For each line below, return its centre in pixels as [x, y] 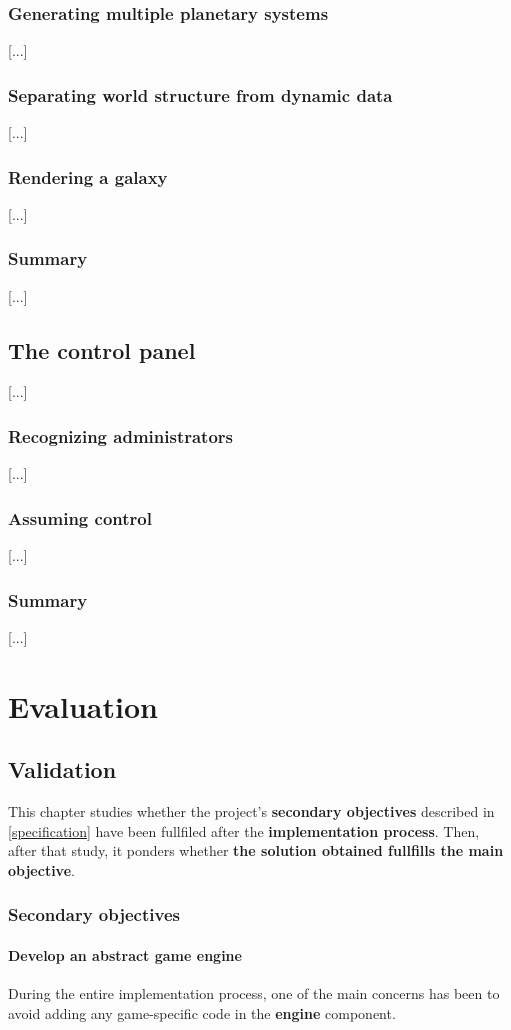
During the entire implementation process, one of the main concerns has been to [254, 993]
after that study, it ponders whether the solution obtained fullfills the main [256, 850]
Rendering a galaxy [88, 176]
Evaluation [83, 705]
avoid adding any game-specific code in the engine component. [202, 1012]
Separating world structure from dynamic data [200, 94]
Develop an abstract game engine [125, 954]
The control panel [102, 349]
